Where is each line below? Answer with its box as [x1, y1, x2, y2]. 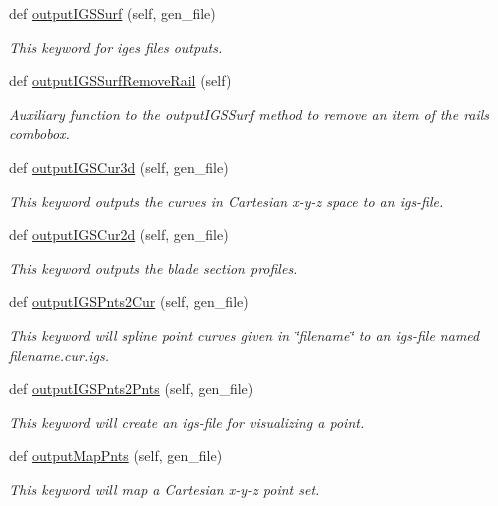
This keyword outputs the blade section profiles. [9, 257, 298, 278]
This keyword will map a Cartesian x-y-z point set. [9, 478, 320, 499]
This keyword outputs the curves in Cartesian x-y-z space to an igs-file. [9, 190, 444, 211]
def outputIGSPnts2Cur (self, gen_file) [9, 291, 249, 312]
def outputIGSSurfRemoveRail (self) [9, 70, 232, 91]
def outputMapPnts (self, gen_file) [9, 445, 223, 466]
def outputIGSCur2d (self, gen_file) [9, 224, 229, 245]
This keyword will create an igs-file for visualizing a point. [9, 411, 365, 432]
